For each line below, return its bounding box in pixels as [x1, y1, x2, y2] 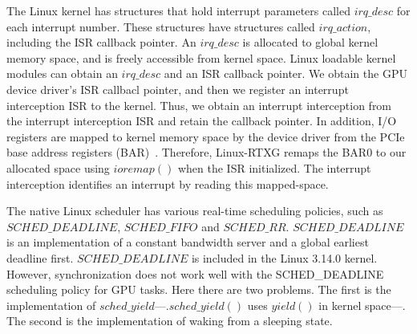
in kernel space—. [318, 296, 406, 313]
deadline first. [6, 249, 74, 266]
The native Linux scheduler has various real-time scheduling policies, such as [6, 202, 383, 219]
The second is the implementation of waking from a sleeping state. [6, 312, 333, 329]
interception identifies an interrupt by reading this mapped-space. [6, 175, 329, 192]
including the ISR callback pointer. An [6, 34, 196, 51]
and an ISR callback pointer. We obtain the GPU [164, 65, 407, 82]
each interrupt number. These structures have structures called [6, 18, 315, 35]
